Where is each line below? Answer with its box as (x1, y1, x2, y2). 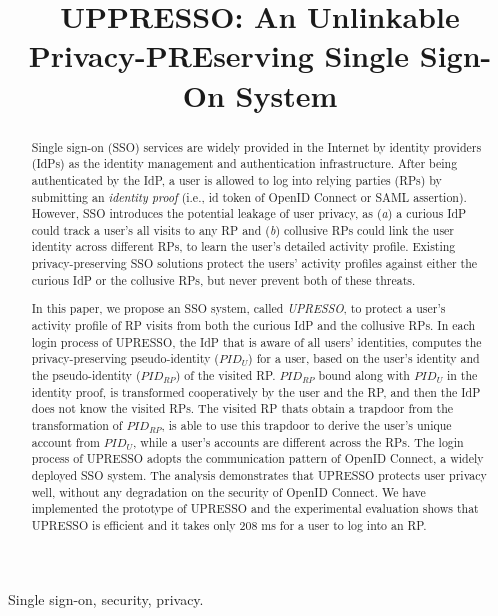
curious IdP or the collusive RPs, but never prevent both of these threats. (31, 271, 416, 288)
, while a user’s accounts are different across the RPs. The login (132, 433, 464, 450)
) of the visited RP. (175, 366, 276, 383)
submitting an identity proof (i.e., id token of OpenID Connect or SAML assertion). (31, 188, 467, 205)
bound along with (318, 366, 410, 383)
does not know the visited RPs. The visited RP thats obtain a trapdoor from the (31, 400, 454, 417)
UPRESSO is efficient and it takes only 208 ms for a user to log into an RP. (31, 516, 427, 533)
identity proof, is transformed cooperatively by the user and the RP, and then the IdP (31, 383, 481, 400)
